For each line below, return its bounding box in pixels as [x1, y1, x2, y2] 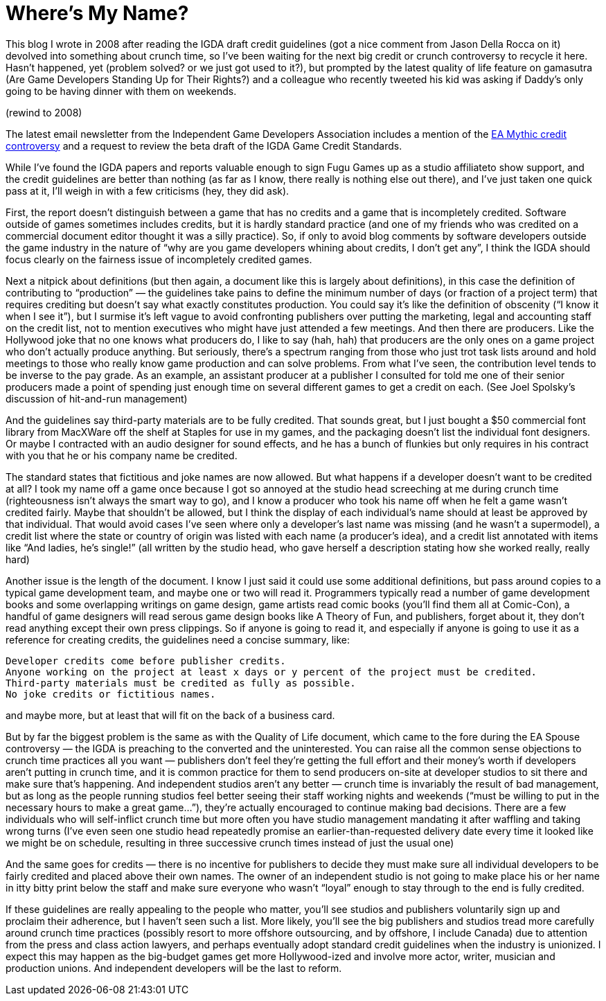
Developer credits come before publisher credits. [6, 655, 286, 666]
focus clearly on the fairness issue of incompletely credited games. [6, 253, 312, 265]
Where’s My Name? [6, 1, 189, 25]
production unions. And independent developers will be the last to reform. [6, 962, 342, 974]
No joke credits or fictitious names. [6, 688, 216, 700]
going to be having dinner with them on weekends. [6, 85, 237, 97]
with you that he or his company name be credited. [6, 449, 238, 461]
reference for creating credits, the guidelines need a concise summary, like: [6, 633, 350, 646]
